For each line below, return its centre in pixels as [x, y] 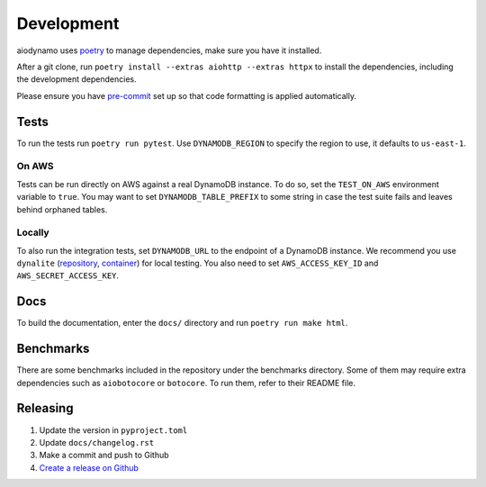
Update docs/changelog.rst [97, 442]
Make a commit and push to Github [104, 455]
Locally [33, 232]
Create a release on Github [89, 467]
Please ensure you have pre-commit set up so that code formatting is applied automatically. [187, 95]
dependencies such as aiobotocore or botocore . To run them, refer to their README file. [186, 383]
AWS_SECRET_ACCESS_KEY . [68, 275]
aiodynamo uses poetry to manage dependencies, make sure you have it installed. [169, 50]
